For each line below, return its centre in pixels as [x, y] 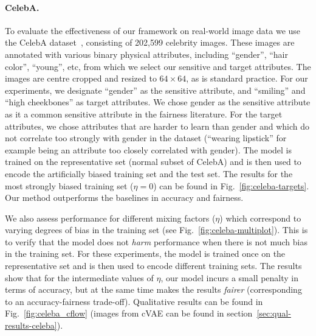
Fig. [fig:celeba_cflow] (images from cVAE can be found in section [129, 313]
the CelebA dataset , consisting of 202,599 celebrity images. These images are [150, 42]
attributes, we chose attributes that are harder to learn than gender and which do [157, 126]
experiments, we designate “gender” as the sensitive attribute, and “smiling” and [155, 90]
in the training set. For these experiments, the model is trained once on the [145, 254]
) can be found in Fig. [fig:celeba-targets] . [231, 185]
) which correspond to [260, 218]
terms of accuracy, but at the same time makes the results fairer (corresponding [153, 289]
